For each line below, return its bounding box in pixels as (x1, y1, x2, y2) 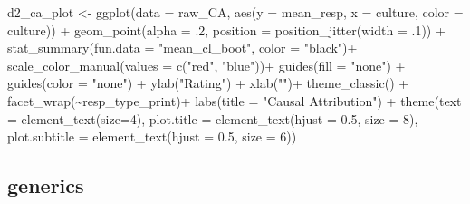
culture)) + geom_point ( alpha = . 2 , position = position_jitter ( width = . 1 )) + (7, 20, 446, 39)
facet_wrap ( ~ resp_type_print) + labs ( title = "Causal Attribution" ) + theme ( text (7, 91, 462, 110)
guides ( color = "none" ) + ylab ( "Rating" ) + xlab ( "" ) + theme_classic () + (7, 73, 409, 92)
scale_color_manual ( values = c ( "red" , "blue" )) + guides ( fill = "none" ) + (7, 55, 406, 74)
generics (7, 171, 84, 199)
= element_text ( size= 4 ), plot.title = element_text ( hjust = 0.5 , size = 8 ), (7, 109, 418, 128)
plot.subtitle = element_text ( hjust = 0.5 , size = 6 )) (7, 127, 297, 146)
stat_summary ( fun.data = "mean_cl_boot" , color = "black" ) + (7, 38, 358, 57)
